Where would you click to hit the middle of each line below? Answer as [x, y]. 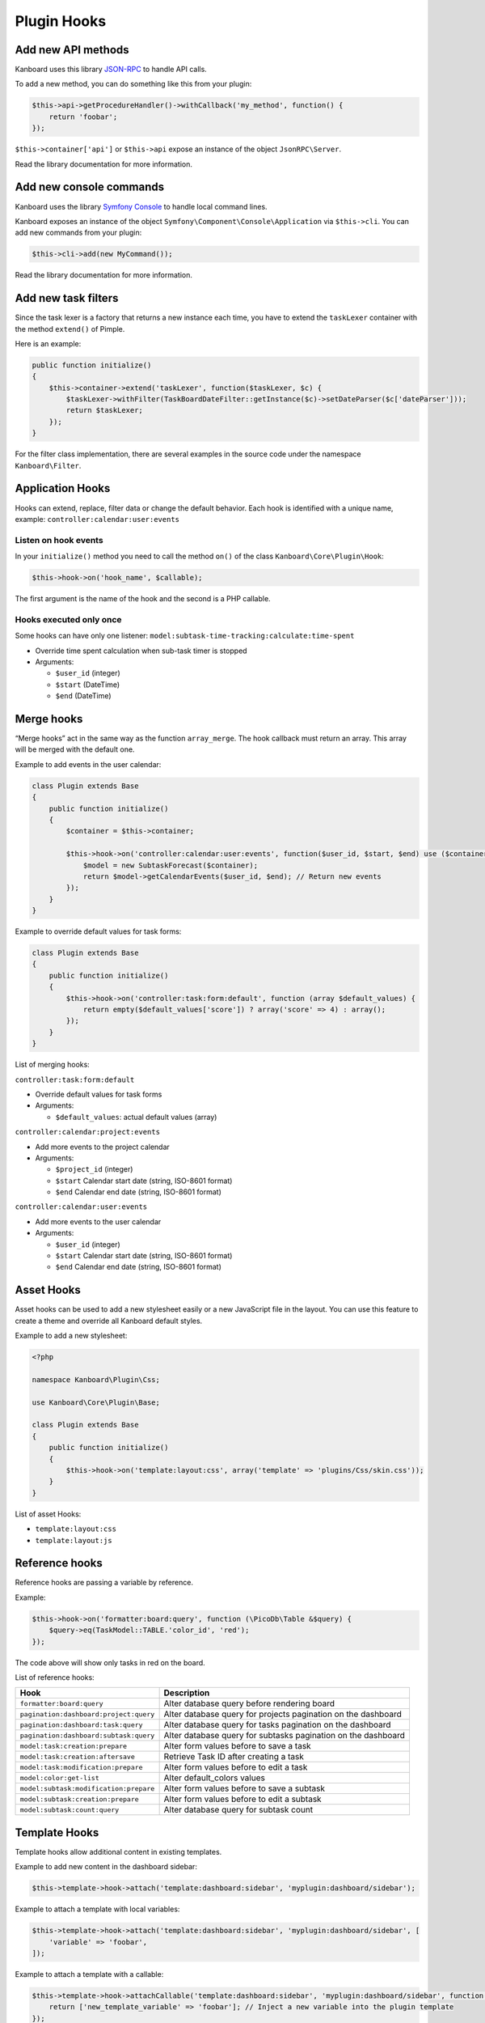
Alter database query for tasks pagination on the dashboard [277, 1725]
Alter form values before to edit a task [236, 1767]
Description [187, 1693]
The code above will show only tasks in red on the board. [110, 1662]
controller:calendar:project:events [88, 1132]
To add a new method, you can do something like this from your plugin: [133, 84]
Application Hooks [63, 488]
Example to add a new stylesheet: [71, 1336]
